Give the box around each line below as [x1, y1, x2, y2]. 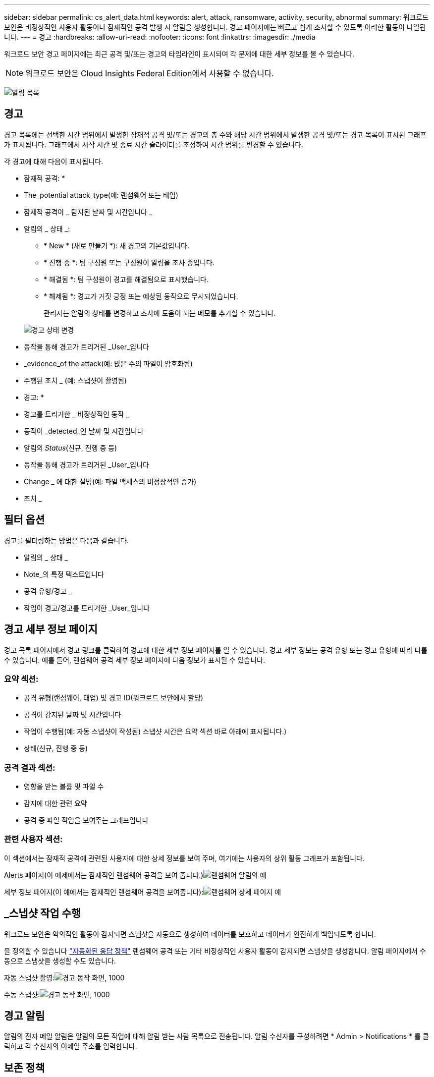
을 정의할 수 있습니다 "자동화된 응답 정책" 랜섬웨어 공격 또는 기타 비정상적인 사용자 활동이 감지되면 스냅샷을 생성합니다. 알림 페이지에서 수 [4, 946, 426, 955]
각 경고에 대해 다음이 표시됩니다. [4, 157, 104, 166]
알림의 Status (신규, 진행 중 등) [24, 443, 117, 452]
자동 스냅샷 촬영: [4, 973, 55, 982]
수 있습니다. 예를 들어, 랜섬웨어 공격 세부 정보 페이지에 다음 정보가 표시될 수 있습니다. [4, 655, 265, 664]
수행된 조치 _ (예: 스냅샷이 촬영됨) [24, 376, 127, 385]
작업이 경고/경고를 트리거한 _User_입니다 [24, 603, 150, 612]
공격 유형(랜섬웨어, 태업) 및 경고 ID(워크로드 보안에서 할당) [24, 693, 204, 702]
